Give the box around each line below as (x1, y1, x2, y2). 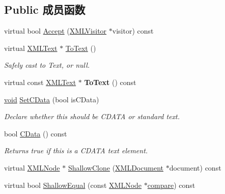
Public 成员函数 (4, 2, 86, 17)
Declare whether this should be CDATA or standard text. (4, 111, 180, 122)
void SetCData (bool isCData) (4, 94, 99, 104)
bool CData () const (4, 128, 67, 138)
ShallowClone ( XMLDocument (68, 162, 163, 173)
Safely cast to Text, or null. (4, 60, 90, 70)
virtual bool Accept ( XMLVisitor (4, 25, 107, 36)
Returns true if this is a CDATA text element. (4, 145, 148, 156)
